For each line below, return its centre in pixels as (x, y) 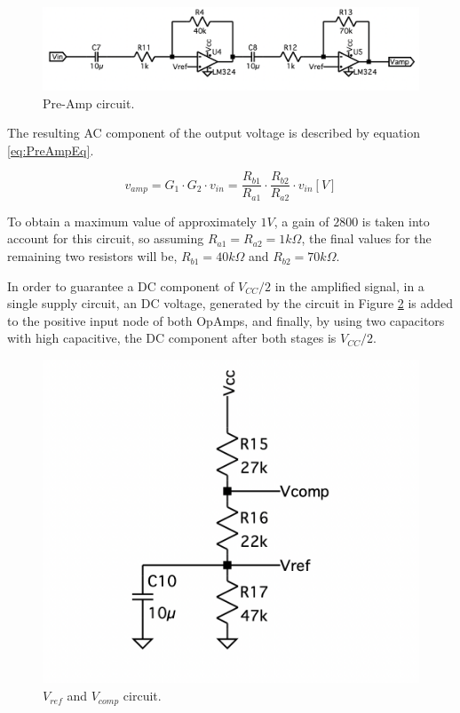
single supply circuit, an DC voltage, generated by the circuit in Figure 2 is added (230, 303)
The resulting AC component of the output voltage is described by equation (214, 133)
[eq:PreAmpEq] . (51, 150)
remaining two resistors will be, (92, 256)
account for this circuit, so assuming (106, 238)
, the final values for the (366, 238)
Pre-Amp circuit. (89, 103)
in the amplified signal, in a (349, 285)
